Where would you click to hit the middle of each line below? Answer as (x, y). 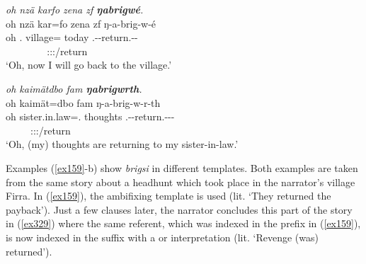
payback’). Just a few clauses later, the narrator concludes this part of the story (179, 209)
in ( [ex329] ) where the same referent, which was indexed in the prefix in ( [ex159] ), (183, 223)
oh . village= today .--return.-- (72, 37)
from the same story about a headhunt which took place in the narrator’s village (181, 182)
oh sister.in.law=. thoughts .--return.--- (90, 116)
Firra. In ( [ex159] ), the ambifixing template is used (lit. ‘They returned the (168, 196)
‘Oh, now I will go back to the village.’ (89, 65)
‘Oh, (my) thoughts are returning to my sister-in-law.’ (122, 144)
